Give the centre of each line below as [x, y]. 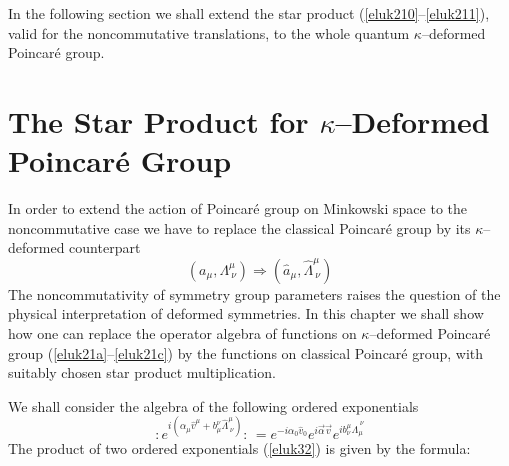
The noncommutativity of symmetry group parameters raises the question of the [254, 293]
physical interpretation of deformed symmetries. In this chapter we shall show [246, 313]
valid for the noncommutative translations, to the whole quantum [209, 32]
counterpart [105, 247]
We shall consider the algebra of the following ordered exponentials [213, 405]
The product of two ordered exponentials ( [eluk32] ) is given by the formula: [239, 447]
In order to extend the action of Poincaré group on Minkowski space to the [238, 208]
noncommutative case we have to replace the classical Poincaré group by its [239, 227]
